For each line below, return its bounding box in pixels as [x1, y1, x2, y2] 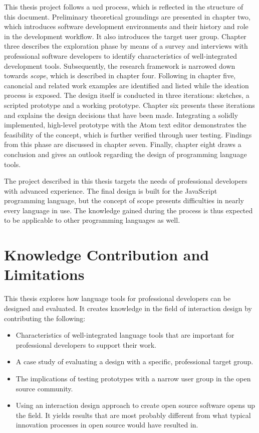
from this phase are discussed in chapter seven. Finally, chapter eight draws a [4, 139, 241, 150]
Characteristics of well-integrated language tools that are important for [16, 330, 234, 340]
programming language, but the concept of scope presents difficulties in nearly [4, 195, 244, 206]
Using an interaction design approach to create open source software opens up [16, 400, 255, 410]
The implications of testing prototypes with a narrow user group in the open [16, 373, 251, 383]
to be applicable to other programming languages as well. [4, 215, 180, 225]
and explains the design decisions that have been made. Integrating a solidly [4, 109, 238, 120]
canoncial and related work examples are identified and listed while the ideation [4, 80, 249, 90]
